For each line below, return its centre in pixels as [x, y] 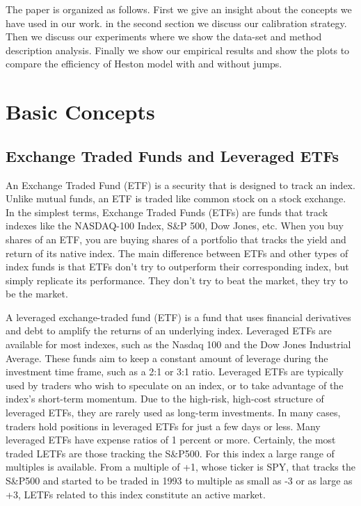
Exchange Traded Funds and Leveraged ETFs [172, 155]
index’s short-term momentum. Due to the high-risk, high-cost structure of [165, 399]
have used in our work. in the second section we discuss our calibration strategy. [176, 23]
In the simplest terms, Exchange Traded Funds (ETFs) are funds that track [167, 212]
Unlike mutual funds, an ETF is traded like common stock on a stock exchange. [176, 198]
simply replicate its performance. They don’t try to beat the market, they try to [177, 280]
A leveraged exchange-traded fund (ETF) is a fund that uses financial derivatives [178, 317]
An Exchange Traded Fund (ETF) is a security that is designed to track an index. [180, 185]
